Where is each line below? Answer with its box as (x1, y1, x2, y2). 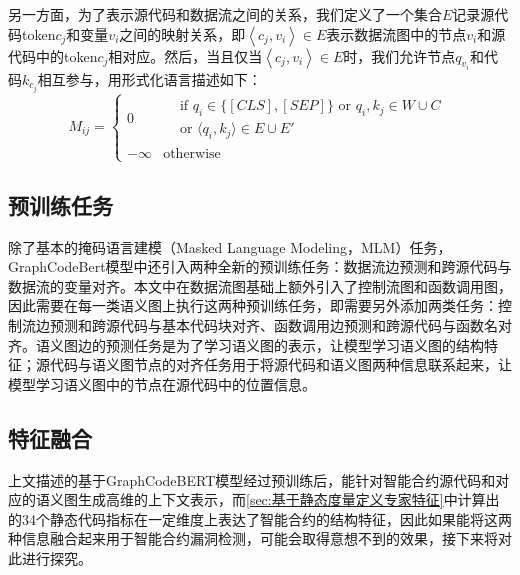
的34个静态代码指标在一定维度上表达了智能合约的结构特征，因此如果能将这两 (8, 508, 512, 529)
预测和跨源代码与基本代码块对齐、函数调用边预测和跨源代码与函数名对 (49, 314, 512, 335)
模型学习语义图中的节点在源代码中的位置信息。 (8, 373, 316, 394)
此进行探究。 (8, 547, 92, 568)
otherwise (163, 147, 221, 162)
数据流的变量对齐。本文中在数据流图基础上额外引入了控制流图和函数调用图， (8, 275, 512, 296)
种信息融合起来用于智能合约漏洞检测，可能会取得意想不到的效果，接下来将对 (8, 528, 512, 549)
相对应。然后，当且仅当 (108, 45, 263, 66)
